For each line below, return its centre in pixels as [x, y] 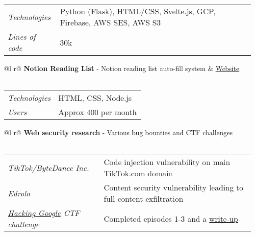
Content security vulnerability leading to [173, 188]
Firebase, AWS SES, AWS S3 [110, 22]
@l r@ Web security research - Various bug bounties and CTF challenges [118, 132]
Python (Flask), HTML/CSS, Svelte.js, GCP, [138, 11]
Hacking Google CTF [44, 213]
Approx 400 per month [98, 112]
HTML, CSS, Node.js [95, 98]
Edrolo [19, 193]
